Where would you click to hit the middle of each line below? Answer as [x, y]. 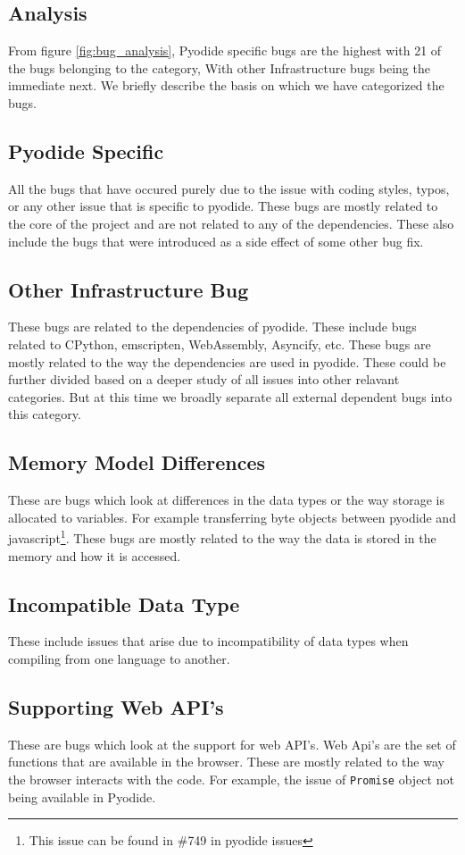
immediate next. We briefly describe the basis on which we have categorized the [226, 85]
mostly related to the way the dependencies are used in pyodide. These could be [227, 361]
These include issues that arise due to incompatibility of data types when [208, 641]
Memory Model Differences [137, 462]
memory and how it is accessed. [95, 555]
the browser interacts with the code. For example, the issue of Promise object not [231, 779]
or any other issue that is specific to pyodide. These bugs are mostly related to [223, 206]
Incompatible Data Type [124, 604]
